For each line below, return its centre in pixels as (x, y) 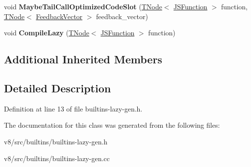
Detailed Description (58, 88)
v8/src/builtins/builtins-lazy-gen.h (56, 141)
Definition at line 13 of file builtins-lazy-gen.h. (73, 108)
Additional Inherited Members (83, 59)
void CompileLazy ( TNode (47, 33)
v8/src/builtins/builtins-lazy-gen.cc (57, 158)
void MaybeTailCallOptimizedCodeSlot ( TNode (83, 6)
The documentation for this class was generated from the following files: (112, 125)
